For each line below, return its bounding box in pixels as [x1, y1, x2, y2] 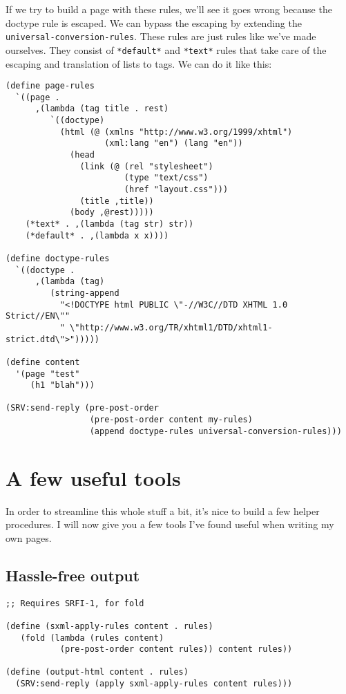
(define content [6, 357, 80, 367]
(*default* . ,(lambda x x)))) [25, 230, 169, 241]
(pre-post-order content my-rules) [89, 415, 253, 425]
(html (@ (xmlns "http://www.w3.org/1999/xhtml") [59, 126, 293, 137]
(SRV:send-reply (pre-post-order [6, 403, 159, 413]
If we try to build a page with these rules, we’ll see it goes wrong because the [6, 2, 332, 16]
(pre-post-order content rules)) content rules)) [59, 644, 293, 655]
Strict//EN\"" [6, 311, 70, 321]
